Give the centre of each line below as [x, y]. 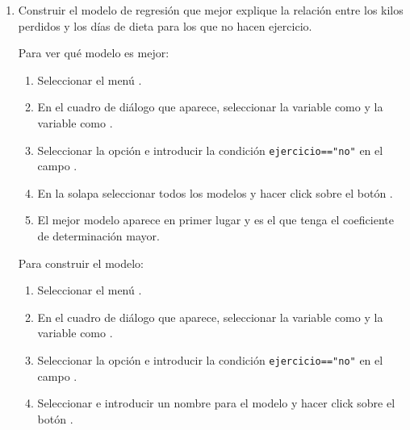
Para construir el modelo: [81, 263]
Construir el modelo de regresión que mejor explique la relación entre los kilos [211, 10]
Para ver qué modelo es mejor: [94, 53]
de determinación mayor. [98, 236]
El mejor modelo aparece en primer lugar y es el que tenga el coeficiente [215, 220]
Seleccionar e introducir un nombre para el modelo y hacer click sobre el [216, 403]
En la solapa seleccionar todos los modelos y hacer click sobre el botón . [215, 192]
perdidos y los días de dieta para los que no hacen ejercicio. [165, 25]
